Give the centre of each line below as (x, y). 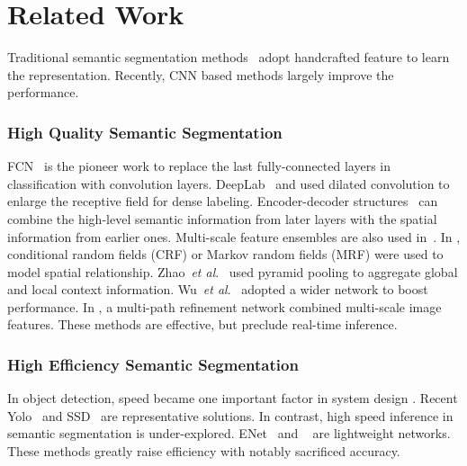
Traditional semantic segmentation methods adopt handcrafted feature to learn (229, 57)
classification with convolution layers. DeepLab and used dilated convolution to (229, 183)
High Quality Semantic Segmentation (145, 132)
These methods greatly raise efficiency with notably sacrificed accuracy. (204, 451)
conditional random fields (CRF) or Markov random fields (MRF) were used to (225, 254)
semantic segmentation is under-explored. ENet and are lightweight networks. (229, 433)
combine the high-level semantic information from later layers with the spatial (222, 218)
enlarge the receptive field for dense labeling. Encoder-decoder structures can (223, 201)
